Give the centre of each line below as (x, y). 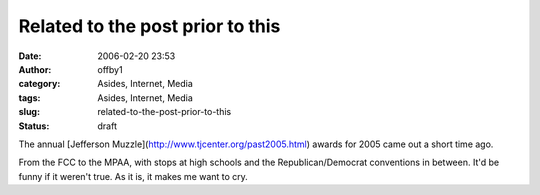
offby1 (110, 69)
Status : (34, 126)
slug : (29, 112)
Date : (30, 56)
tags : (29, 97)
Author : (35, 69)
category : (39, 84)
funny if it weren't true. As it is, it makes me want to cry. (133, 176)
